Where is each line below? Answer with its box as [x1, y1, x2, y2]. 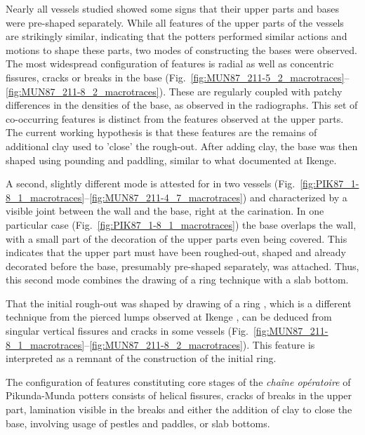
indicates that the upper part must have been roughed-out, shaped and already [6, 245, 346, 260]
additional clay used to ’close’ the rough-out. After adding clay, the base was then [6, 138, 358, 153]
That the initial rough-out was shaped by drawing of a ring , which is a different [6, 295, 352, 310]
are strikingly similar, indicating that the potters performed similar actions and [6, 29, 347, 43]
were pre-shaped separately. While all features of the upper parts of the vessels [6, 15, 344, 29]
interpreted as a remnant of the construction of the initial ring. [6, 351, 277, 366]
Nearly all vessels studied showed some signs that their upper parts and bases [6, 1, 340, 15]
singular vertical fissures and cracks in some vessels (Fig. [6, 323, 248, 338]
